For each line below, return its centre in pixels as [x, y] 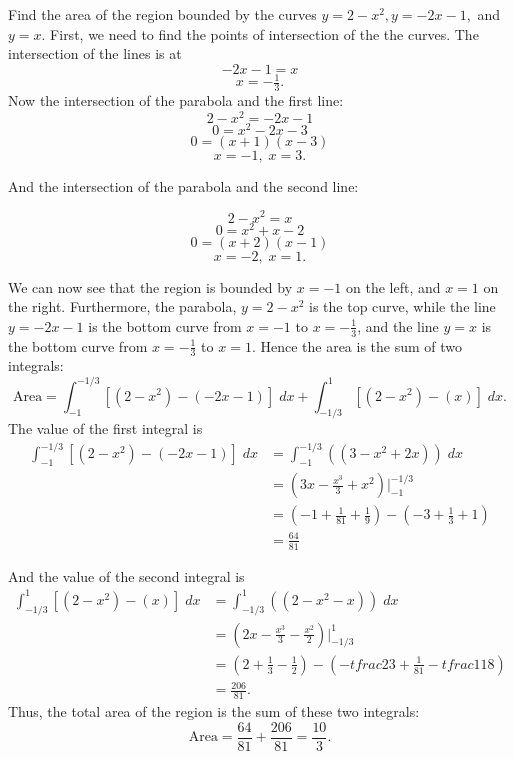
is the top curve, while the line [402, 306]
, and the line [398, 325]
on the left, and [393, 286]
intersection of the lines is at [95, 53]
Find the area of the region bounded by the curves [162, 14]
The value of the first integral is [105, 428]
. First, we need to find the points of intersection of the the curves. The [260, 33]
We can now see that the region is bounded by [150, 286]
